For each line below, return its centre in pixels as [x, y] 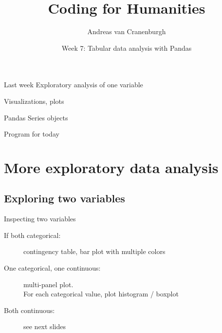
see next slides [45, 326]
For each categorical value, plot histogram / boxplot [101, 294]
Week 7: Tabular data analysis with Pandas [127, 48]
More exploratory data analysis [111, 167]
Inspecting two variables [40, 219]
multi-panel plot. [48, 284]
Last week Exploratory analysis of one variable [74, 85]
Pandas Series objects [36, 117]
